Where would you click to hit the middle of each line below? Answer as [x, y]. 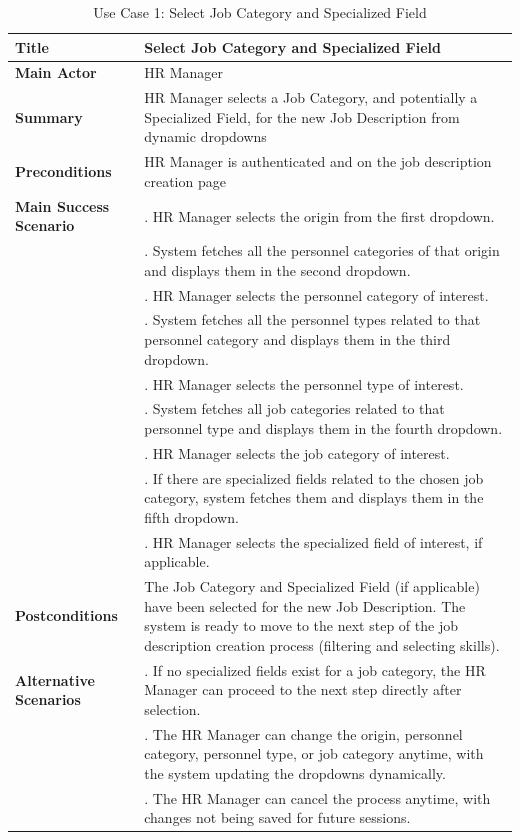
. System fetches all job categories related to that [294, 408]
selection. [172, 708]
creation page [185, 180]
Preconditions [63, 171]
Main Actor [56, 72]
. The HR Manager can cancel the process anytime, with [317, 797]
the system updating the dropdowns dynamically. [295, 772]
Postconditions [66, 615]
